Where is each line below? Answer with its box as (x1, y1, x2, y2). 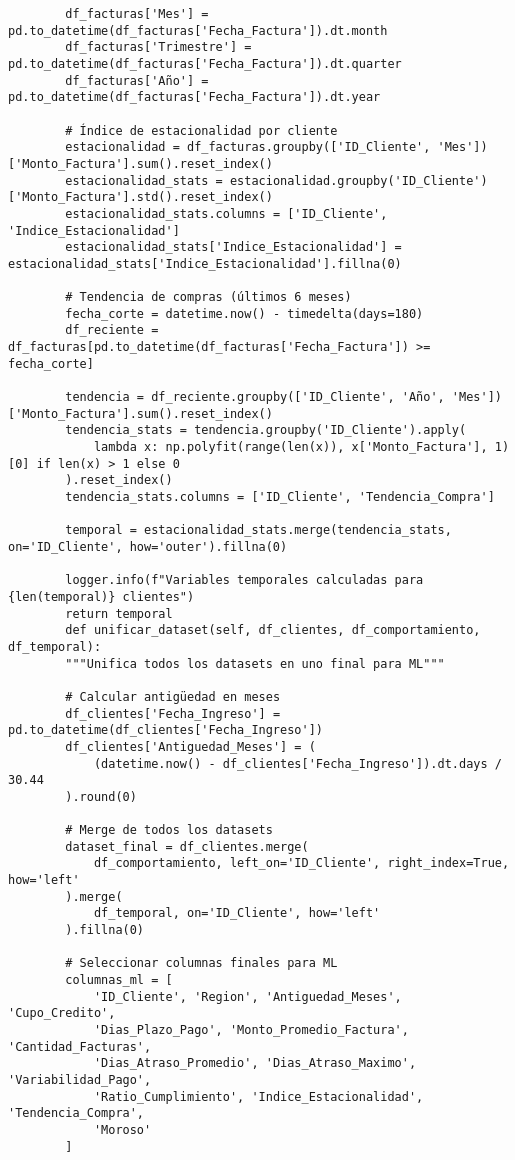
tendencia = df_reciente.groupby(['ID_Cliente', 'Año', (65, 390, 445, 405)
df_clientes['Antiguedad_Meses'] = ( (65, 739, 316, 754)
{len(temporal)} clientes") (8, 589, 195, 604)
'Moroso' (93, 1122, 152, 1137)
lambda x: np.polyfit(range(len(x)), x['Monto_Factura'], (93, 440, 488, 455)
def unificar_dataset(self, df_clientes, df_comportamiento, (65, 623, 481, 638)
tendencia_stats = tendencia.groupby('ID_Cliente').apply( (65, 423, 467, 438)
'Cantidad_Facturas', (8, 1039, 152, 1054)
